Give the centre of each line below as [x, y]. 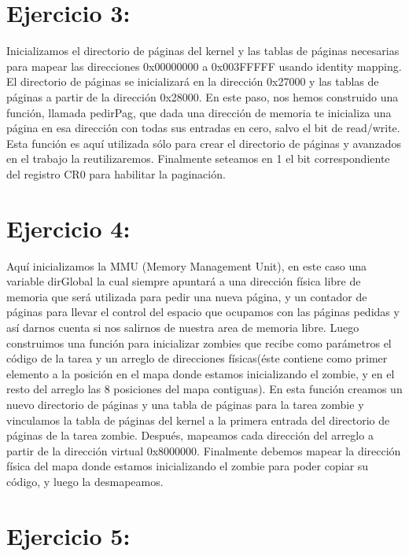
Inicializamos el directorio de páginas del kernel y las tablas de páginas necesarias [203, 51]
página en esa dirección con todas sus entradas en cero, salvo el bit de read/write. [203, 128]
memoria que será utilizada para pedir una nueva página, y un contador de [187, 296]
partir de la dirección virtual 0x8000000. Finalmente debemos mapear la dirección [204, 450]
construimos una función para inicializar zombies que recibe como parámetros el [199, 342]
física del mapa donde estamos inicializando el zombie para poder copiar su [188, 466]
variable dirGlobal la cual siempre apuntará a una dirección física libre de [184, 281]
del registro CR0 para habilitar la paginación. [116, 173]
